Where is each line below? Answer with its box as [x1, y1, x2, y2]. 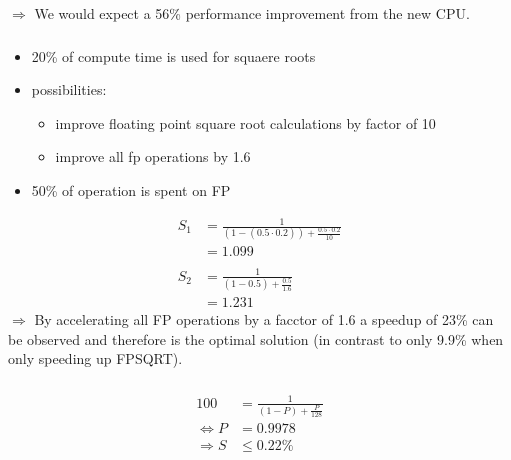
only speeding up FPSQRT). [8, 348, 183, 369]
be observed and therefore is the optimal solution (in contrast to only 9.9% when [8, 328, 504, 349]
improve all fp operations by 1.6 [55, 146, 251, 167]
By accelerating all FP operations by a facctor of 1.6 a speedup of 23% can [34, 309, 494, 330]
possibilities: [31, 79, 107, 100]
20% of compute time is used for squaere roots [31, 45, 316, 66]
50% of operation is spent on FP [31, 179, 231, 200]
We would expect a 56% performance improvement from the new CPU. [34, 3, 470, 23]
